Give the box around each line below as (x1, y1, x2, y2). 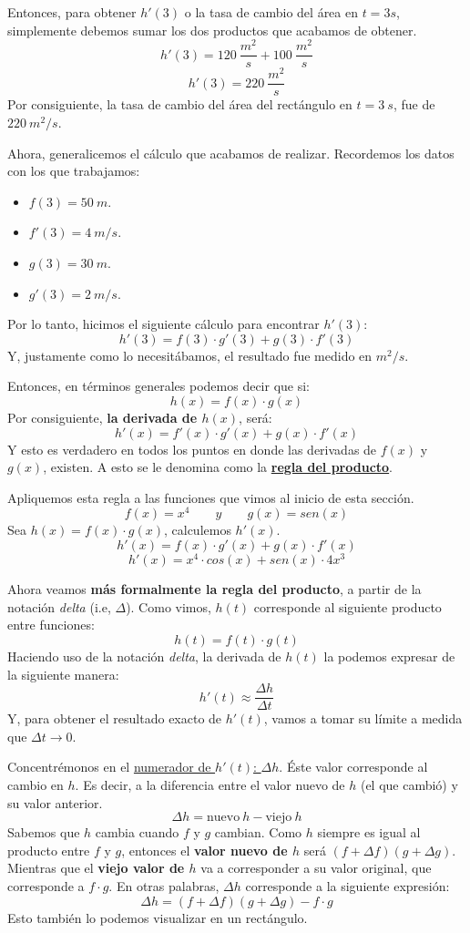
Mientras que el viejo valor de (7, 858, 185, 877)
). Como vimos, (126, 597, 211, 616)
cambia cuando (95, 823, 179, 842)
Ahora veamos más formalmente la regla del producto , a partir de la (7, 579, 422, 599)
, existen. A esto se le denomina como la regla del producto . (43, 457, 393, 477)
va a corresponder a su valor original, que (200, 858, 432, 877)
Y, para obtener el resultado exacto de (7, 709, 222, 728)
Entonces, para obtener (7, 3, 137, 21)
